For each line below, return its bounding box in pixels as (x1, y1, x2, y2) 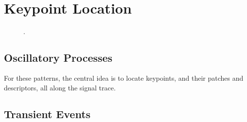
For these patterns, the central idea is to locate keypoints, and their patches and (4, 72, 244, 83)
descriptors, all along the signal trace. (4, 82, 116, 92)
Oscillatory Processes (4, 50, 113, 65)
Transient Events (4, 106, 91, 121)
